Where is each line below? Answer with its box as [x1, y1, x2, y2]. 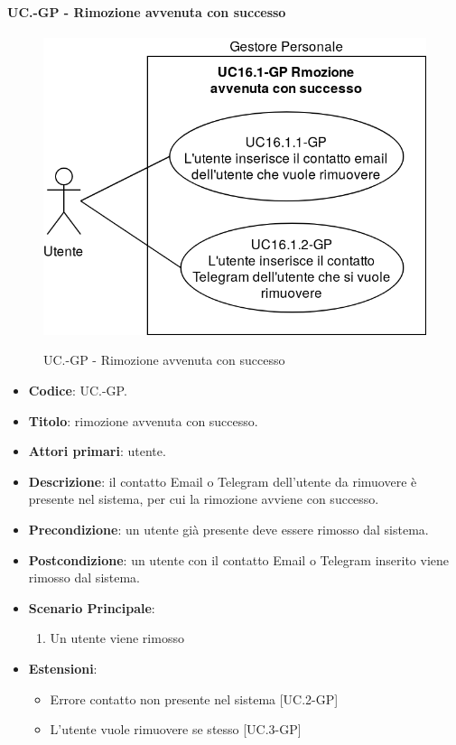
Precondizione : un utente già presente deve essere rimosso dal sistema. [28, 520, 429, 539]
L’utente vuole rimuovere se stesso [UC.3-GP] [50, 720, 302, 739]
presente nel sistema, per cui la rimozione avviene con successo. [28, 489, 379, 508]
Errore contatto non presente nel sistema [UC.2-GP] [50, 689, 339, 708]
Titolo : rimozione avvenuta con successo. [28, 411, 258, 430]
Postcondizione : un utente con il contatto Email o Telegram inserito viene [28, 550, 450, 569]
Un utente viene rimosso [50, 629, 184, 647]
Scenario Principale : [28, 598, 155, 617]
